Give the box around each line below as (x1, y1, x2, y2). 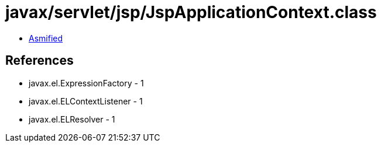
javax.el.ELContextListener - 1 (29, 96, 143, 106)
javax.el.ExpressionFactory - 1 (29, 78, 144, 88)
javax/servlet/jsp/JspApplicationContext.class (5, 2, 377, 22)
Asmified (29, 33, 63, 43)
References (5, 53, 74, 68)
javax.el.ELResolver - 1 (29, 114, 115, 124)
